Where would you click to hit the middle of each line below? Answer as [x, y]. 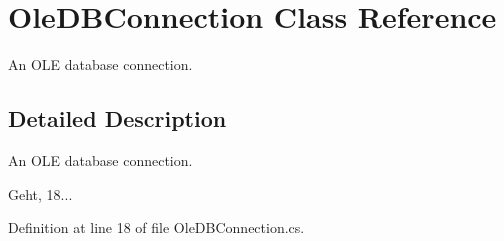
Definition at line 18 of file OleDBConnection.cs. [156, 227]
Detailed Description [117, 118]
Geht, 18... [40, 193]
